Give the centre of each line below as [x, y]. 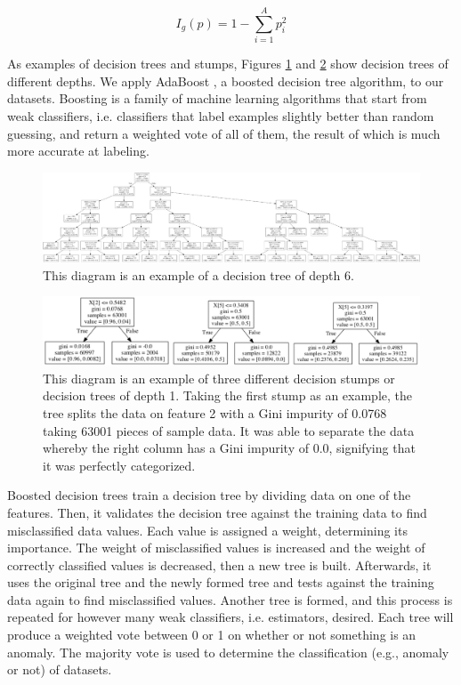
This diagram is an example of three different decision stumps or [219, 378]
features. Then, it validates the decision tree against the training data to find [217, 512]
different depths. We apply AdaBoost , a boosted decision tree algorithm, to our [226, 81]
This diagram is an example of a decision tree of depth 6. [198, 274]
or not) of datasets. [60, 669]
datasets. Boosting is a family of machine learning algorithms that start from [217, 98]
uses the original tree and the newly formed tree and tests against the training [221, 582]
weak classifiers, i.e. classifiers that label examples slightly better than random [221, 115]
